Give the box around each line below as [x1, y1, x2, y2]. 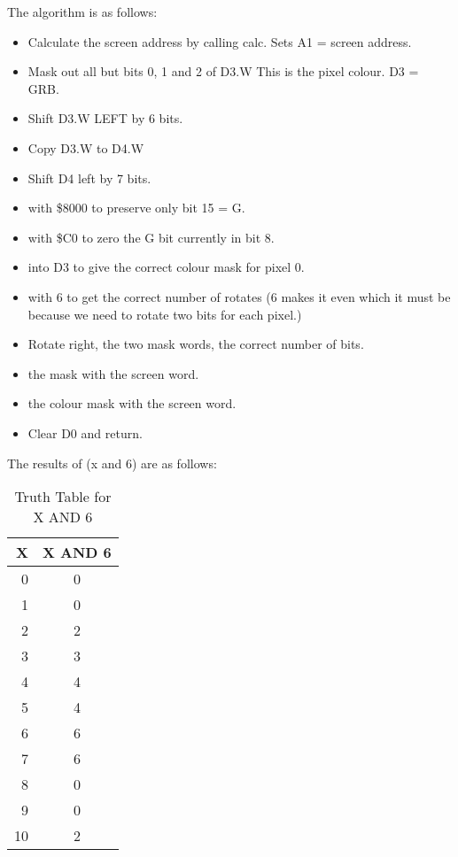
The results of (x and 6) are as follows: [7, 453, 217, 472]
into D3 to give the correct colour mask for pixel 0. [27, 258, 305, 276]
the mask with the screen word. [27, 364, 199, 382]
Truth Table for [14, 486, 112, 507]
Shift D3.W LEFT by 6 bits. [27, 109, 183, 127]
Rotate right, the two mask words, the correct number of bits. [27, 335, 364, 353]
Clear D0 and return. [27, 423, 143, 442]
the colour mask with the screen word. [27, 394, 237, 413]
